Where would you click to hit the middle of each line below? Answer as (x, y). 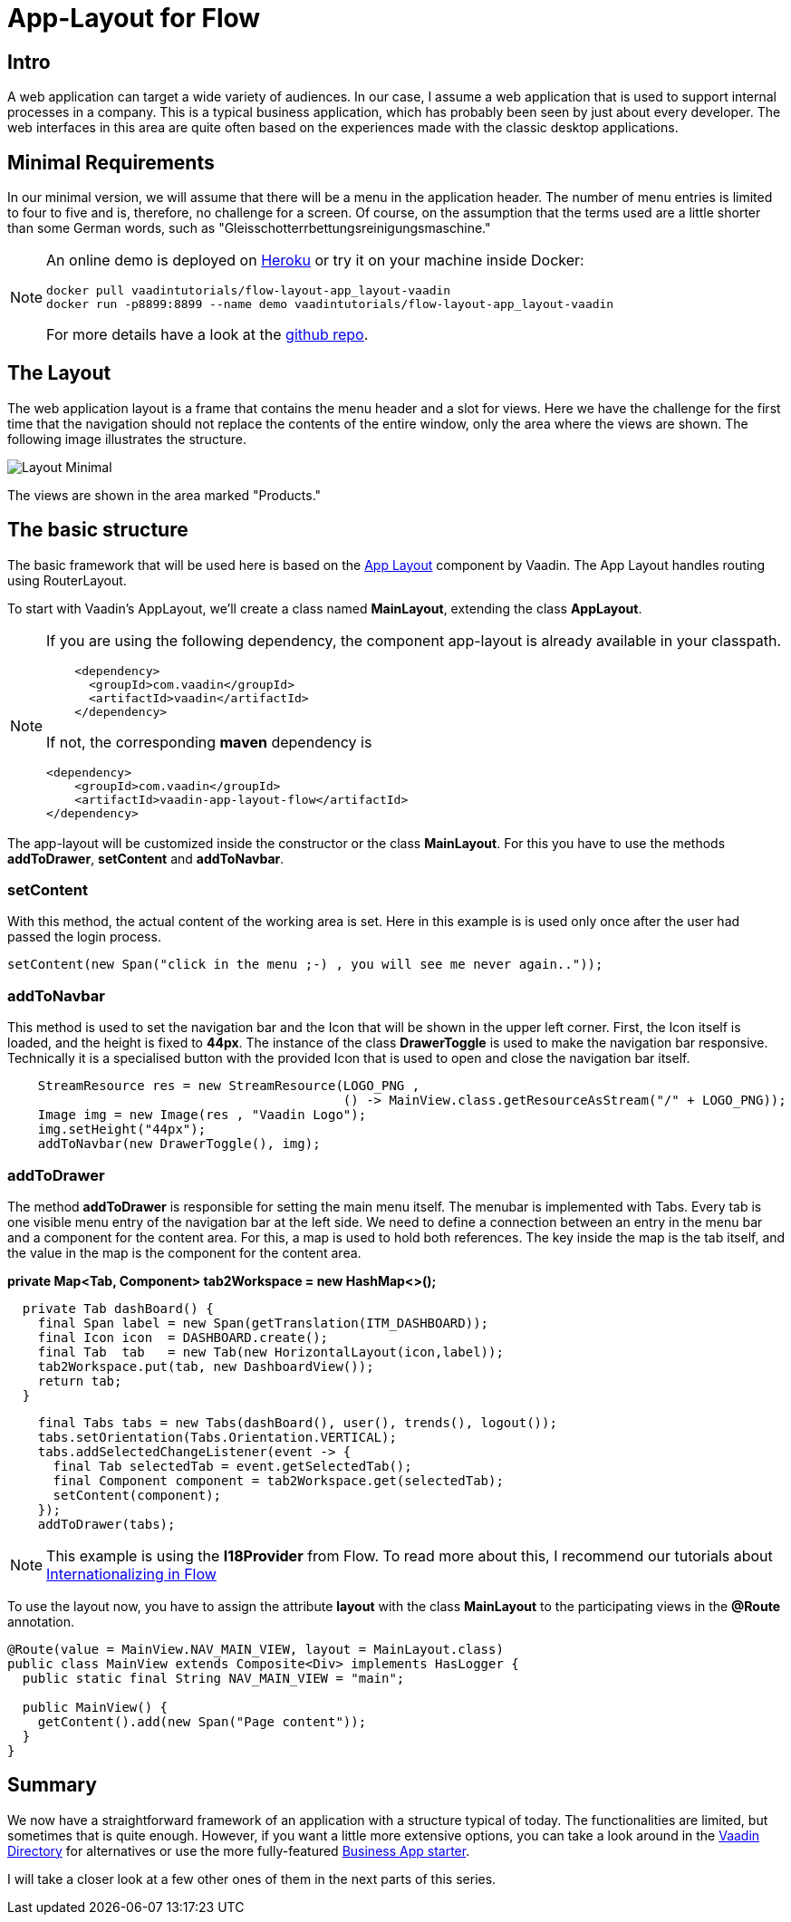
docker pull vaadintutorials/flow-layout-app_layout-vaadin (249, 291)
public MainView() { (95, 1707)
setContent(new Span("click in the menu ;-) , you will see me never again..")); (305, 965)
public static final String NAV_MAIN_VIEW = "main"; (213, 1678)
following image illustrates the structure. (127, 439)
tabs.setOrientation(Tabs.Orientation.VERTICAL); (217, 1437)
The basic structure (98, 530)
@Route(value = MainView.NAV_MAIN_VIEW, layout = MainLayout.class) (256, 1649)
